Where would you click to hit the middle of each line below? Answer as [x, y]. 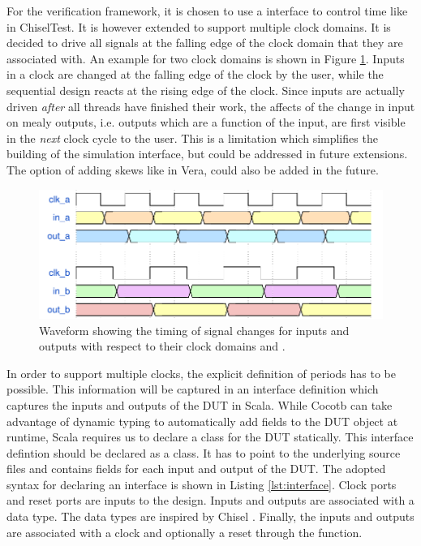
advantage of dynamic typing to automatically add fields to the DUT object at [202, 421]
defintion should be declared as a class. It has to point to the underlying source [204, 452]
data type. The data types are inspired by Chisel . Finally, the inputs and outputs [210, 516]
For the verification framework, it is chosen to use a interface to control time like [207, 11]
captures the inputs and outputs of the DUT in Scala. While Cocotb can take [200, 404]
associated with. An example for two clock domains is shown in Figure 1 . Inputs [206, 58]
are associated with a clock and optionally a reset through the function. [185, 532]
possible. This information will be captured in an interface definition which [193, 389]
